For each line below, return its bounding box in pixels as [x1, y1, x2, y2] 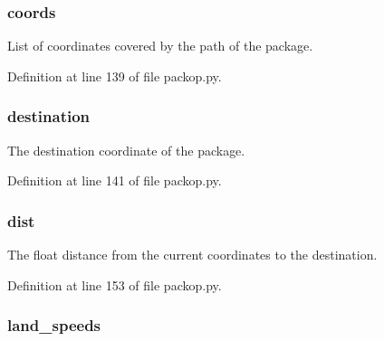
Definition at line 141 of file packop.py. [7, 171, 222, 190]
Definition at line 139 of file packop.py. [7, 66, 222, 85]
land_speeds [7, 314, 101, 336]
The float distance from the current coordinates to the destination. [7, 245, 378, 264]
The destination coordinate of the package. [7, 140, 245, 159]
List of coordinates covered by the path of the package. [7, 36, 313, 55]
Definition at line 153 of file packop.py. [7, 275, 222, 294]
